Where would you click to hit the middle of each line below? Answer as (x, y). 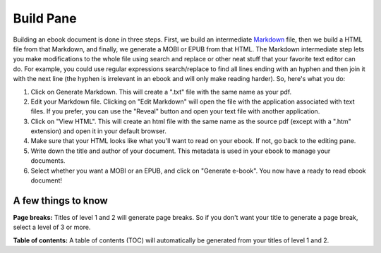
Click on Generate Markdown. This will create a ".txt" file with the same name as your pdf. (161, 92)
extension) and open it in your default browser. (99, 131)
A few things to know (61, 200)
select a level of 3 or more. (52, 227)
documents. (48, 161)
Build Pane (45, 18)
